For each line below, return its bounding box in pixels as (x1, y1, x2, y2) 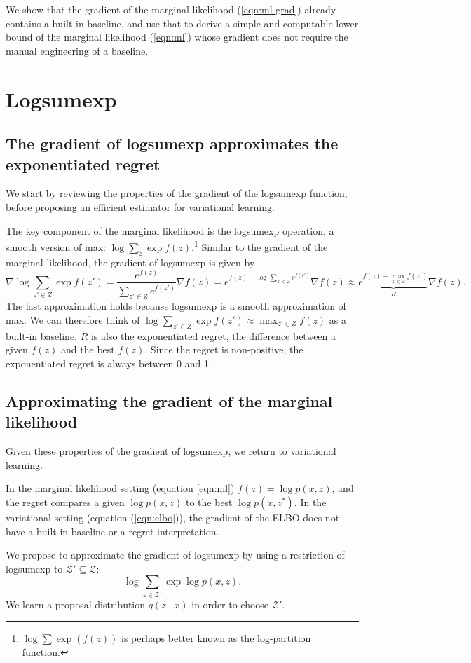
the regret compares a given (6, 494, 125, 509)
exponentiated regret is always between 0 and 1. (6, 355, 212, 370)
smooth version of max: (6, 239, 106, 254)
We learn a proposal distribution (6, 596, 146, 611)
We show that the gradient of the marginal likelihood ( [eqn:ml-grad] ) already (6, 2, 336, 16)
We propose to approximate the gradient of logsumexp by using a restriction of (6, 547, 345, 562)
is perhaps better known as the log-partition (121, 631, 311, 645)
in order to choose (191, 596, 269, 611)
